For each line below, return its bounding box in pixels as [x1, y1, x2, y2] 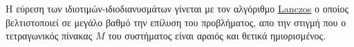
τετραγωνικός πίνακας [6, 28, 93, 43]
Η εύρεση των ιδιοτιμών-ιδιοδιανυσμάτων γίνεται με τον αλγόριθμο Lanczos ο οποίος [6, 1, 349, 15]
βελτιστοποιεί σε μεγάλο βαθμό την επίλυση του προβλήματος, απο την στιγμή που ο [6, 15, 346, 29]
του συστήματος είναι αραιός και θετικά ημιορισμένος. [108, 28, 326, 43]
